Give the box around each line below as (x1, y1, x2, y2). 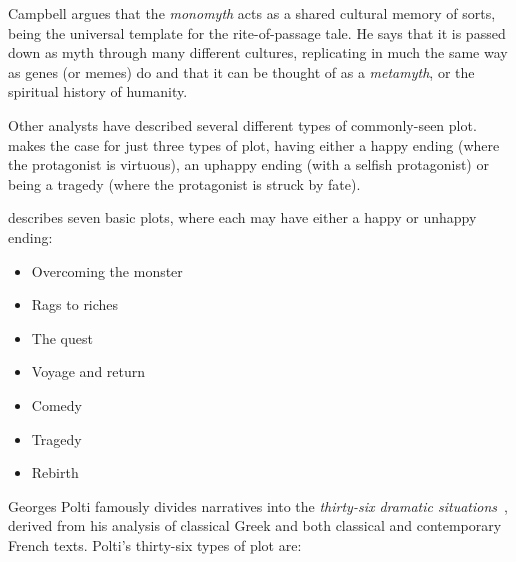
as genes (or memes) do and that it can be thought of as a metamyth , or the (8, 61, 475, 82)
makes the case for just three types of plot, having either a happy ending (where (8, 134, 500, 155)
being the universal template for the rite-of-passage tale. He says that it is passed (8, 22, 506, 43)
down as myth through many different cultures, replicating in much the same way (8, 42, 508, 63)
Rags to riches (31, 294, 119, 315)
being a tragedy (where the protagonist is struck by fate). (8, 173, 361, 194)
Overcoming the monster (31, 260, 183, 281)
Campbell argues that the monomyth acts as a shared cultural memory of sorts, (8, 3, 496, 23)
